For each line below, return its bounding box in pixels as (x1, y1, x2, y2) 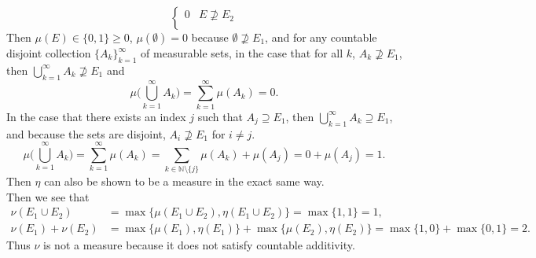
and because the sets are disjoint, (6, 125, 166, 142)
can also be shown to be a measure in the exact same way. (44, 173, 325, 190)
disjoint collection (6, 45, 91, 61)
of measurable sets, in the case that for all (141, 45, 343, 61)
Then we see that (6, 188, 90, 205)
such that (197, 108, 243, 124)
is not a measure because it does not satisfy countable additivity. (43, 237, 355, 253)
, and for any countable (265, 29, 377, 45)
